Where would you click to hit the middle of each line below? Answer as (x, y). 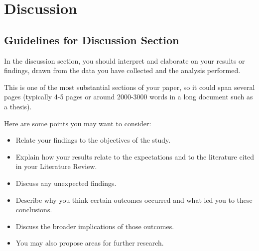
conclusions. (34, 209)
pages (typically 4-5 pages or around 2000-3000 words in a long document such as (129, 97)
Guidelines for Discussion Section (92, 40)
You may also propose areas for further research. (90, 243)
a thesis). (18, 106)
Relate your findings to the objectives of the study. (93, 140)
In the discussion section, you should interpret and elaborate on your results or (125, 60)
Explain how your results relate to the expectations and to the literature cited (135, 156)
